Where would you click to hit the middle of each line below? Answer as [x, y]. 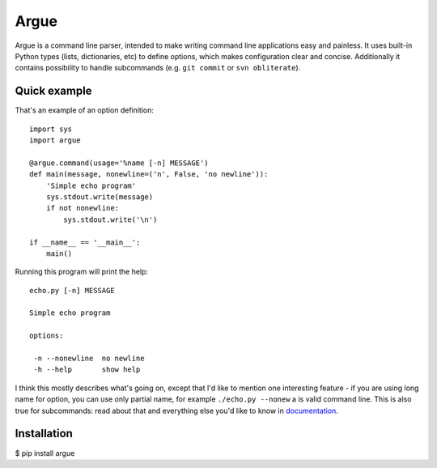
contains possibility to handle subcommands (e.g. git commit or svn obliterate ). [158, 68]
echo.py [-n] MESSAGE [72, 290]
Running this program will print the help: [82, 272]
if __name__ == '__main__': [85, 242]
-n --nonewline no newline [89, 359]
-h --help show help [87, 370]
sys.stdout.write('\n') [110, 219]
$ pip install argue [45, 453]
